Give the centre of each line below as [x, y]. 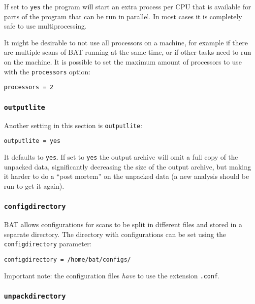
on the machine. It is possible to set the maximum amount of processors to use [123, 62]
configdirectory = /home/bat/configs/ [67, 260]
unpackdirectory [35, 296]
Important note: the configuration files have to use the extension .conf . [112, 275]
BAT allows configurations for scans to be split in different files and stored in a [123, 224]
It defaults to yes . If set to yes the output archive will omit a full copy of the [121, 157]
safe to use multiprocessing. [45, 26]
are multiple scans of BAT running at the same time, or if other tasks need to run [128, 52]
